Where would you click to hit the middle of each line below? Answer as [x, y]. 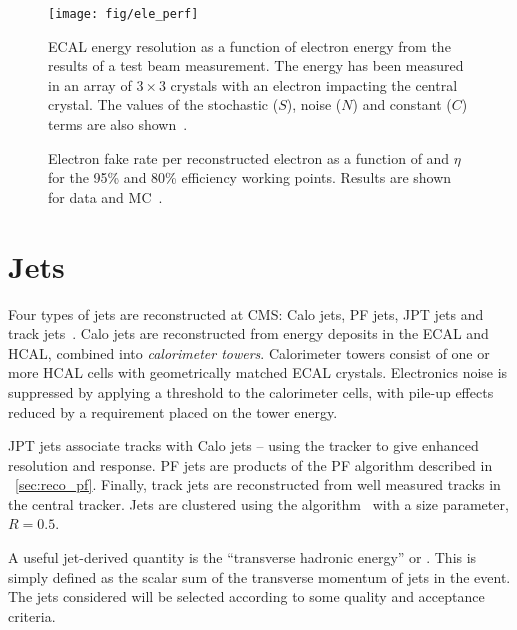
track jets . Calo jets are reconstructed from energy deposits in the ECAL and [248, 333]
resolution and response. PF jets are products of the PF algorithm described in [250, 464]
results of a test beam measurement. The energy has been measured [256, 65]
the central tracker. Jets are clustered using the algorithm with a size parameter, [258, 503]
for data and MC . [105, 196]
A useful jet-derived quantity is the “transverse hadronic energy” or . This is [242, 557]
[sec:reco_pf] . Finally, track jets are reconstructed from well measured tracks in [258, 484]
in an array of [90, 84]
